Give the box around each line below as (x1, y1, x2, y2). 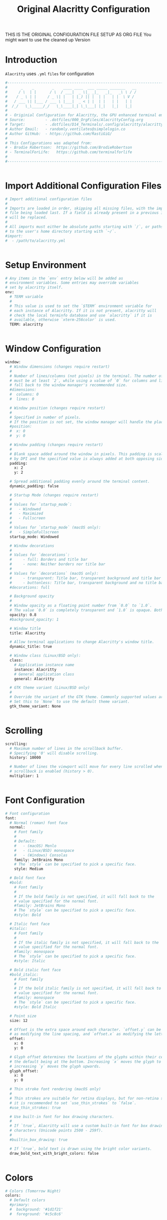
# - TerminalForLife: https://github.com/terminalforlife (5, 150, 133, 155)
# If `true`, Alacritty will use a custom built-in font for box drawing (9, 1123, 166, 1128)
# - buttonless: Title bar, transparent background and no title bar (9, 580, 166, 585)
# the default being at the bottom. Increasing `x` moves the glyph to (9, 1059, 162, 1064)
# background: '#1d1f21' (9, 1207, 64, 1212)
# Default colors (9, 1198, 46, 1203)
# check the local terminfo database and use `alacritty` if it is (9, 312, 153, 318)
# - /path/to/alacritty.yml (5, 238, 66, 243)
